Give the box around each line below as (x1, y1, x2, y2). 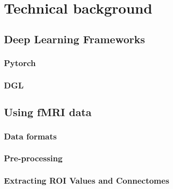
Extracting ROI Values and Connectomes (4, 174, 170, 187)
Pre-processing (4, 152, 63, 164)
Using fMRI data (4, 104, 92, 120)
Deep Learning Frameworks (4, 31, 145, 46)
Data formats (4, 130, 57, 142)
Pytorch (4, 57, 36, 69)
